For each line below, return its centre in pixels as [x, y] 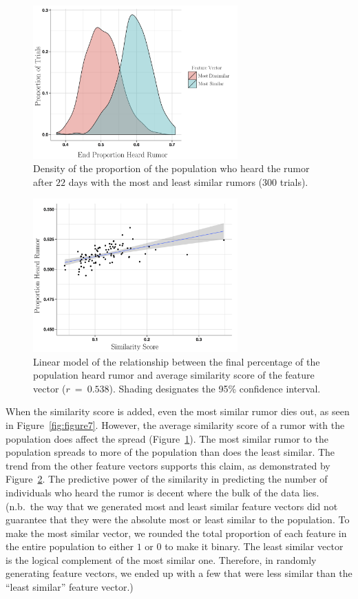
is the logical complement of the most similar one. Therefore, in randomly [161, 559]
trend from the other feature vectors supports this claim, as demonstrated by [168, 465]
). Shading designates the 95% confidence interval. [215, 388]
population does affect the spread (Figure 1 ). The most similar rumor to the [167, 438]
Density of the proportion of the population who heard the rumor [171, 168]
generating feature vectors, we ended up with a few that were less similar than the [179, 573]
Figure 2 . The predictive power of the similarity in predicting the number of [167, 479]
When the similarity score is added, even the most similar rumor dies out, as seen [178, 411]
